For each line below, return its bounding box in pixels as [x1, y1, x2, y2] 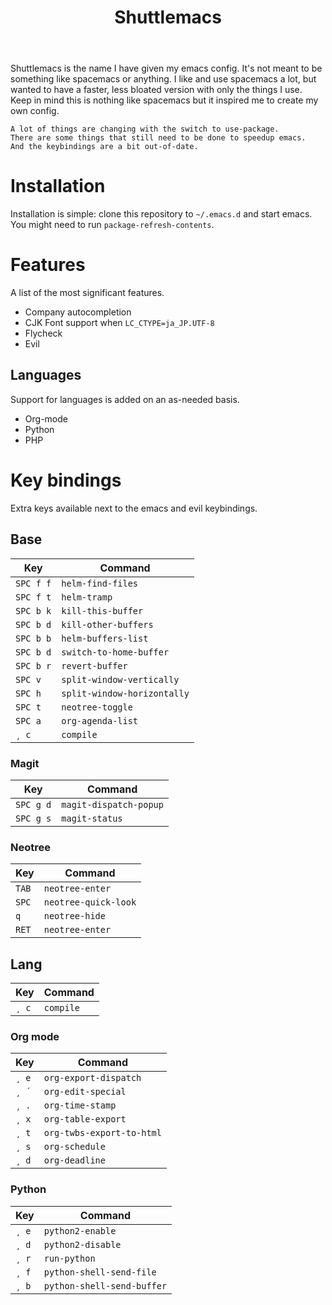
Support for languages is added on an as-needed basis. [10, 393, 240, 405]
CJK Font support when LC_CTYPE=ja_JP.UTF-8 [24, 317, 215, 329]
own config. [10, 105, 60, 117]
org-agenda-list [61, 715, 139, 726]
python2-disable [43, 1239, 122, 1250]
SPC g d [15, 799, 52, 810]
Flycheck [24, 327, 63, 340]
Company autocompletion [24, 306, 132, 318]
